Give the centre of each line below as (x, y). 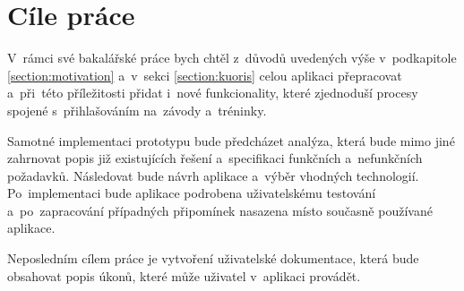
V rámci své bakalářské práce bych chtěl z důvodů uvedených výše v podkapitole (232, 58)
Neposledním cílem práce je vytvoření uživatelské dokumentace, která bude (213, 258)
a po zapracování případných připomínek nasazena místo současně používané (220, 210)
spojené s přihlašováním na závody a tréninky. (137, 110)
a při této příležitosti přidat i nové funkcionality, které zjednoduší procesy (213, 93)
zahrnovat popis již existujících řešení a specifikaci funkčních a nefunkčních (215, 158)
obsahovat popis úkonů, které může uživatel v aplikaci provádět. (184, 275)
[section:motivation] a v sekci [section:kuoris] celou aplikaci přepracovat (205, 75)
